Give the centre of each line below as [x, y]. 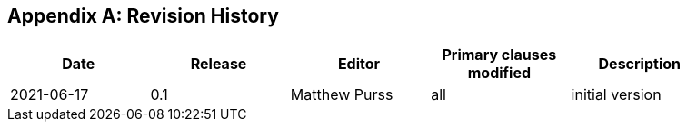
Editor [359, 64]
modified [499, 73]
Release [219, 64]
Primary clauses [499, 55]
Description [639, 64]
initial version [616, 95]
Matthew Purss [342, 95]
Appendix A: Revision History [143, 16]
